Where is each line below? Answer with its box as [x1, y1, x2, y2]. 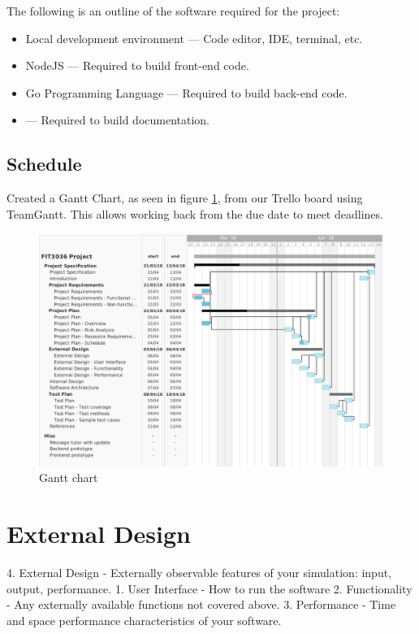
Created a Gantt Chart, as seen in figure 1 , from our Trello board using [6, 189, 363, 206]
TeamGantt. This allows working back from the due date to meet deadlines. [6, 205, 383, 222]
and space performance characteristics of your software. [6, 611, 282, 628]
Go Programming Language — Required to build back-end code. [25, 84, 348, 101]
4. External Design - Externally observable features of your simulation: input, [6, 564, 392, 581]
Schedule [6, 151, 82, 176]
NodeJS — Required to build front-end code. [25, 57, 249, 74]
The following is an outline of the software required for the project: [6, 2, 340, 19]
